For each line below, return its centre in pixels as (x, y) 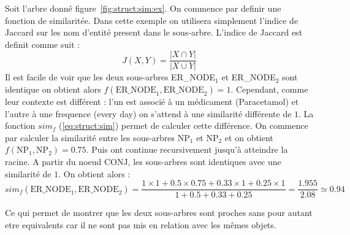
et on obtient (249, 137)
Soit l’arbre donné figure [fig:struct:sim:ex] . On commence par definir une (143, 8)
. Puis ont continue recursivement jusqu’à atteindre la (187, 149)
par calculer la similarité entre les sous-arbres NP (97, 137)
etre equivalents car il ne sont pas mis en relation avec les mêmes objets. (141, 224)
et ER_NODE (249, 77)
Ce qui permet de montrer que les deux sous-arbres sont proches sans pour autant (159, 213)
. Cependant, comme (269, 89)
